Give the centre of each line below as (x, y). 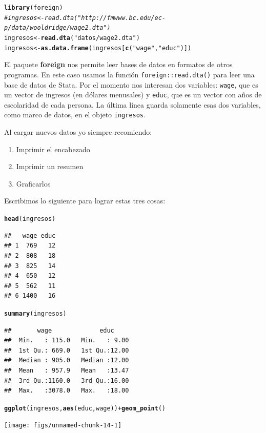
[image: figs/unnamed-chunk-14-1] (63, 426)
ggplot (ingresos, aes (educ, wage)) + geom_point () (85, 408)
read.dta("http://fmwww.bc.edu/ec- (105, 18)
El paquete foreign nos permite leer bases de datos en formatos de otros (118, 64)
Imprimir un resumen (50, 166)
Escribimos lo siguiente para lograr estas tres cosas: (85, 201)
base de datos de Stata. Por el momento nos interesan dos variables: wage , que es (131, 84)
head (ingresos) (30, 219)
